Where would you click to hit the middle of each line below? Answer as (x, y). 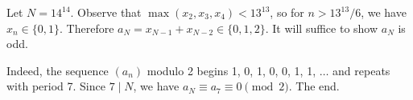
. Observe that (106, 12)
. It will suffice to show (322, 28)
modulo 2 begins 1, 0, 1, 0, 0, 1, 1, (231, 70)
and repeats (361, 70)
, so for (287, 12)
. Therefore (87, 28)
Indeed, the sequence (58, 70)
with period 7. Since (56, 86)
